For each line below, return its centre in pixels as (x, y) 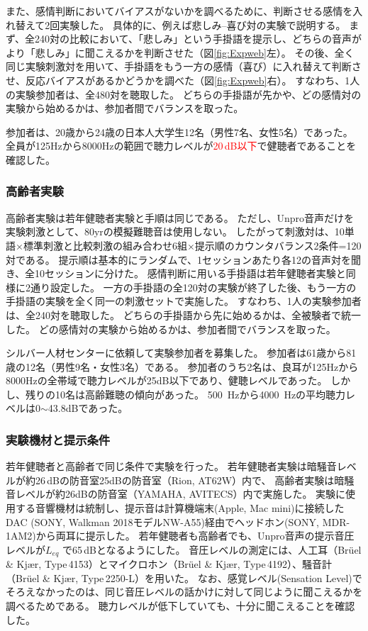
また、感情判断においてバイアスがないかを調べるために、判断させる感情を (179, 11)
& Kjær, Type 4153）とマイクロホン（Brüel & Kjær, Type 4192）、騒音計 (169, 564)
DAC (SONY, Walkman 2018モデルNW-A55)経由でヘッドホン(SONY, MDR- (178, 521)
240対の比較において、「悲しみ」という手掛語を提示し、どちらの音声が (198, 39)
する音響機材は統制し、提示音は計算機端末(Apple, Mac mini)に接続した (180, 508)
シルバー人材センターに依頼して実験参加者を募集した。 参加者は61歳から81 (181, 353)
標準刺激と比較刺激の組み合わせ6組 (105, 245)
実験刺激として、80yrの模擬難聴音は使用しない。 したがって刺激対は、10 (175, 231)
